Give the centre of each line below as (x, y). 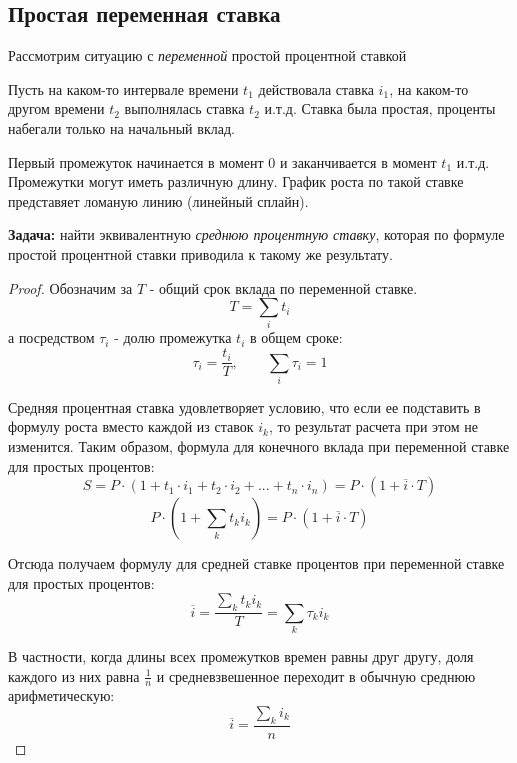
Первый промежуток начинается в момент (136, 161)
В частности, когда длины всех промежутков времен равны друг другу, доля (241, 655)
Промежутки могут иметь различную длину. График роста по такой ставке (236, 181)
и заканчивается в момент (358, 161)
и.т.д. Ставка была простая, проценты (380, 108)
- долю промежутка (173, 337)
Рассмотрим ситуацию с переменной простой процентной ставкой (207, 55)
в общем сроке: (296, 337)
